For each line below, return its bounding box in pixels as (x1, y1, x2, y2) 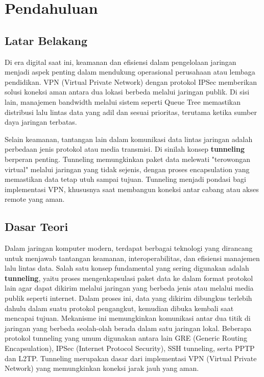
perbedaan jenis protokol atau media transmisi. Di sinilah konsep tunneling (5, 144, 245, 154)
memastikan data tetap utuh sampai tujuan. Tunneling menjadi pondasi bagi (5, 174, 246, 184)
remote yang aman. (5, 194, 65, 204)
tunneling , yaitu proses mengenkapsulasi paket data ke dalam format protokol (5, 272, 253, 283)
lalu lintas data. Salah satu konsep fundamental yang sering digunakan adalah (5, 263, 249, 273)
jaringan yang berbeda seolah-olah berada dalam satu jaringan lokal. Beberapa (5, 322, 252, 333)
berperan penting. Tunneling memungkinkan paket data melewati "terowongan (5, 153, 251, 164)
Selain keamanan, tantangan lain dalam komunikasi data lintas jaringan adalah (5, 133, 253, 144)
